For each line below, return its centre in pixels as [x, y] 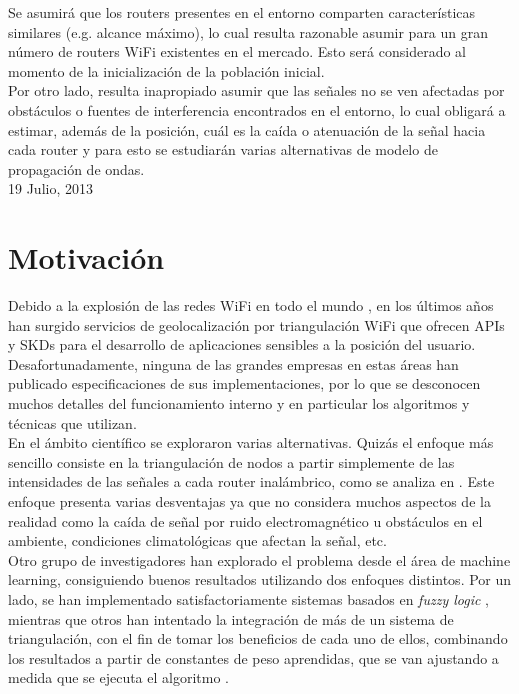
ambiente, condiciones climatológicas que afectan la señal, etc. [197, 540]
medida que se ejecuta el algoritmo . [118, 677]
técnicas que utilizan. [72, 422]
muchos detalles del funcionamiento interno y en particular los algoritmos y [239, 403]
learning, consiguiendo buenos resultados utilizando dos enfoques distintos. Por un [260, 579]
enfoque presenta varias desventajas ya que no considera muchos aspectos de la [249, 501]
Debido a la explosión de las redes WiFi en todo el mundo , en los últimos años [251, 305]
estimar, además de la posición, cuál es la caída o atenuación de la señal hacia [247, 129]
